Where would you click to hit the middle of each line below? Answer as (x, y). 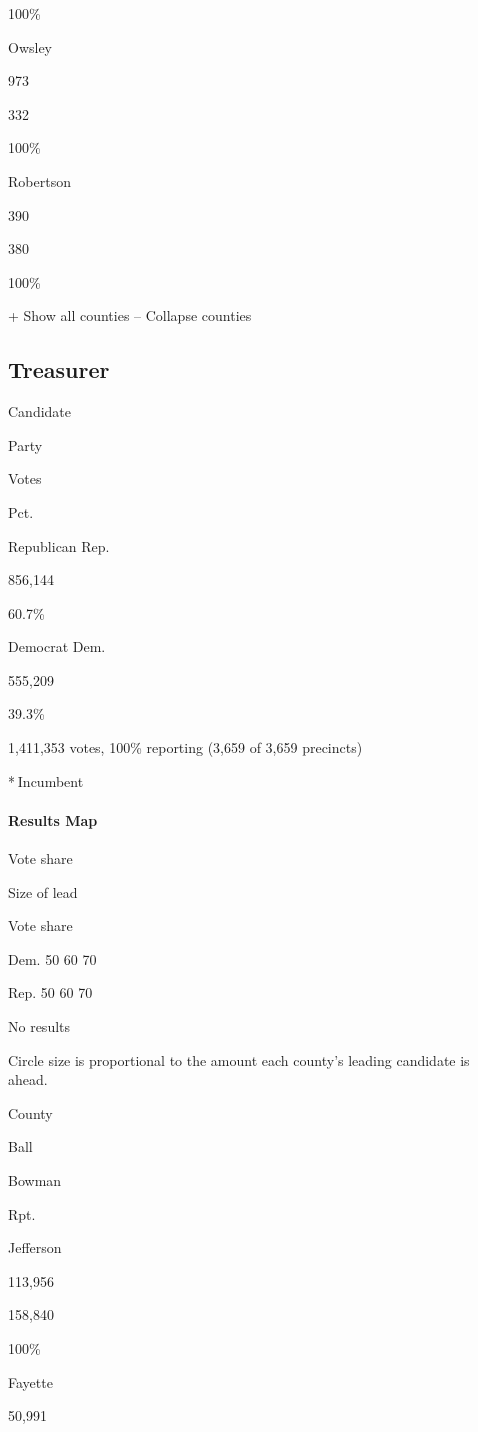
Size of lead (43, 891)
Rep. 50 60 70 (50, 992)
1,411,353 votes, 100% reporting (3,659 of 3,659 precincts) (185, 747)
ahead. (28, 1079)
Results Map (53, 819)
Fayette (30, 1381)
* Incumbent (46, 780)
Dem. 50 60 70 (52, 958)
